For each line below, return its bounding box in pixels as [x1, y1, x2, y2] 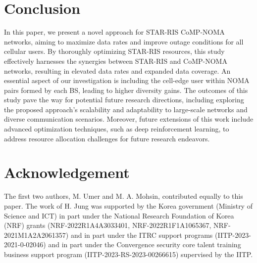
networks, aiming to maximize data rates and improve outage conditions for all [4, 36, 244, 46]
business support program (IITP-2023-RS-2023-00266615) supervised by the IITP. [4, 249, 253, 259]
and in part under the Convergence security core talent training [48, 239, 241, 250]
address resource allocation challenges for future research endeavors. [4, 133, 210, 143]
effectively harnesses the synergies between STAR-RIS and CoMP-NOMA [4, 55, 227, 66]
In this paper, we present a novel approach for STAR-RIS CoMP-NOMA [4, 27, 225, 37]
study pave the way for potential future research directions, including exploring [4, 94, 244, 105]
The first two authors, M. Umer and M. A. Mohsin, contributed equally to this [4, 191, 243, 201]
